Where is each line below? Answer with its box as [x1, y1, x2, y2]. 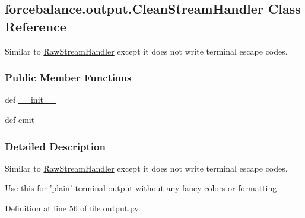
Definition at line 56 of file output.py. [5, 202, 141, 214]
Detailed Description [5, 138, 106, 153]
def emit [5, 113, 35, 125]
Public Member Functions [5, 70, 132, 85]
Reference [5, 17, 66, 35]
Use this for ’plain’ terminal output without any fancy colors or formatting [5, 182, 277, 194]
